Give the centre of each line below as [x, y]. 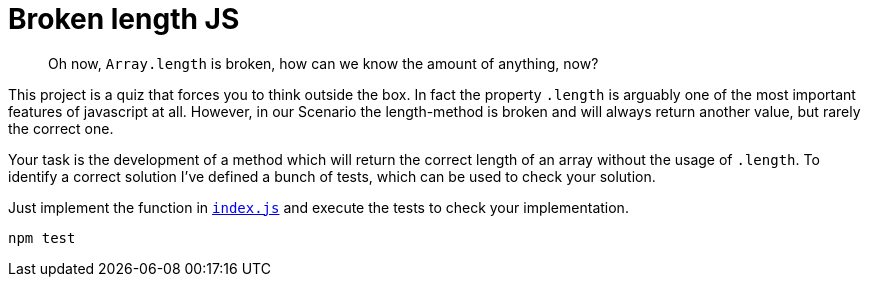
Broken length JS [124, 19]
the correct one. [61, 128]
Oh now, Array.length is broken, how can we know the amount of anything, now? [323, 63]
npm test [42, 237]
